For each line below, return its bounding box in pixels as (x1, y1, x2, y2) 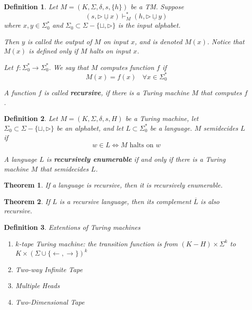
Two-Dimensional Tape (15, 296, 85, 307)
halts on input (89, 46, 131, 56)
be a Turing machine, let (125, 113, 198, 123)
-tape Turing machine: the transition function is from (19, 238, 178, 248)
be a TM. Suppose (130, 1, 184, 11)
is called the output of (27, 36, 92, 46)
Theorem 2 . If (4, 196, 50, 206)
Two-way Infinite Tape (15, 264, 83, 274)
